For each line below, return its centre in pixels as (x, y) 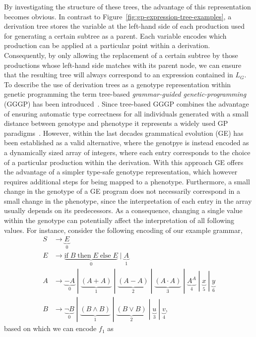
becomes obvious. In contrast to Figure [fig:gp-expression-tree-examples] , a (118, 16)
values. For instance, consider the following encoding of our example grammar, (123, 230)
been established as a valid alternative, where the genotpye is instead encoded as (127, 142)
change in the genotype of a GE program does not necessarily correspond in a (122, 191)
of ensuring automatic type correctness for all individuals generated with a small (126, 113)
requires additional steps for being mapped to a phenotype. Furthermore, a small (127, 181)
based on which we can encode (50, 328)
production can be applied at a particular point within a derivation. (107, 45)
